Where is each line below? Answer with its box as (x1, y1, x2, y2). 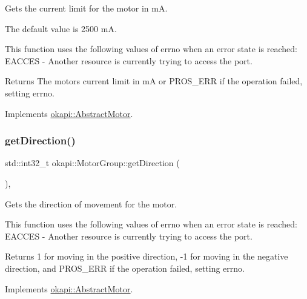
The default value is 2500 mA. (5, 22, 117, 35)
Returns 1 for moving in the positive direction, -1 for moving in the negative (5, 250, 288, 263)
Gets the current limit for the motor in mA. (5, 2, 168, 14)
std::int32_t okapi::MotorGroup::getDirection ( (5, 156, 180, 169)
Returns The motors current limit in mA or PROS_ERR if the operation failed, (5, 75, 303, 87)
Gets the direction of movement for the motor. (5, 197, 177, 210)
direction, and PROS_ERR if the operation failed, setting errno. (5, 261, 245, 274)
